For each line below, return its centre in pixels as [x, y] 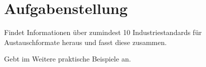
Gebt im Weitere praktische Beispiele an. [68, 59]
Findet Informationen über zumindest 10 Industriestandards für [103, 32]
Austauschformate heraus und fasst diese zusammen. [86, 42]
